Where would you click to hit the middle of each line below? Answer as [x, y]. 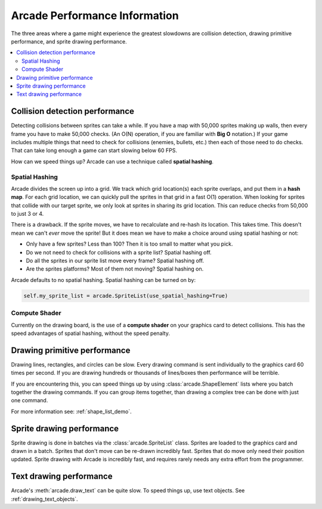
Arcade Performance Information [95, 15]
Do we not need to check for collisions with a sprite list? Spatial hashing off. [119, 252]
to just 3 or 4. [27, 214]
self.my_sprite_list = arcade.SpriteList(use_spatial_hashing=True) [126, 296]
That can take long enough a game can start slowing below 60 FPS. [94, 150]
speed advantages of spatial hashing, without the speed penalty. [90, 333]
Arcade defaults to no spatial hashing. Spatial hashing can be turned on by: [103, 280]
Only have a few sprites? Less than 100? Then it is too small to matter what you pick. [129, 244]
